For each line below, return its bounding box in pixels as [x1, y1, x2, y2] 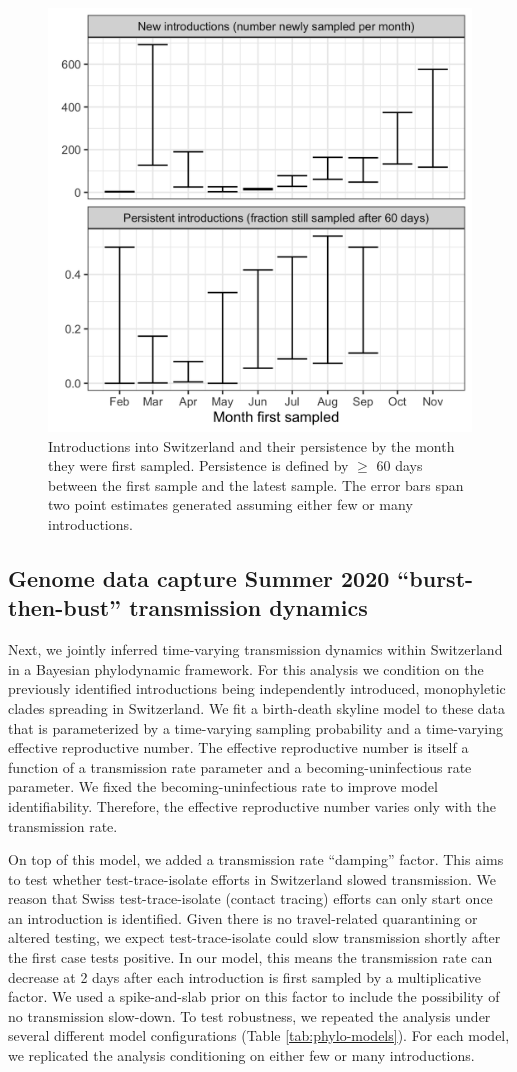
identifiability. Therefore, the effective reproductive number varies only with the [8, 795, 496, 816]
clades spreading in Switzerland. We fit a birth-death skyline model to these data [8, 697, 506, 718]
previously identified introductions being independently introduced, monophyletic [8, 678, 506, 699]
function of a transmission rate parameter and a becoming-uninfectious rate [8, 756, 472, 777]
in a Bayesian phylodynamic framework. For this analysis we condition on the [8, 658, 484, 679]
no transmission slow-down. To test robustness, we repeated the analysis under [8, 1005, 491, 1026]
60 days [376, 455, 423, 476]
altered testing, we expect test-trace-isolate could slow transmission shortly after [8, 927, 501, 948]
